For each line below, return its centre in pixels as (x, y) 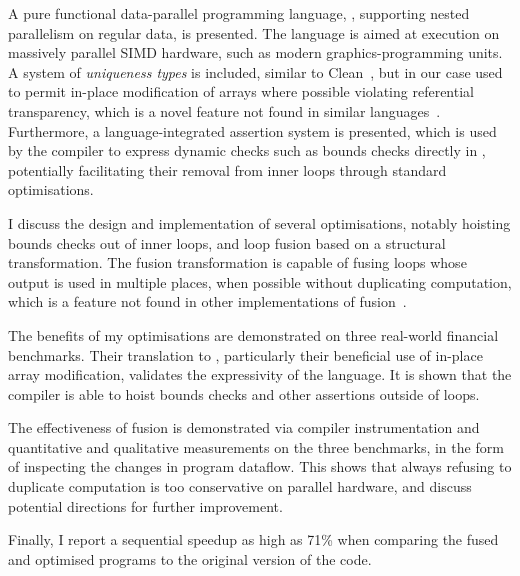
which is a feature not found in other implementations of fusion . (207, 301)
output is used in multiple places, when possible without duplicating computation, (260, 281)
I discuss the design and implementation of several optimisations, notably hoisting (259, 222)
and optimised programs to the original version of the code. (190, 558)
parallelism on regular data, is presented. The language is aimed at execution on (254, 32)
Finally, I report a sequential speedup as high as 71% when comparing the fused (253, 539)
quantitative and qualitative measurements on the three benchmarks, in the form (256, 446)
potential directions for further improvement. (145, 505)
